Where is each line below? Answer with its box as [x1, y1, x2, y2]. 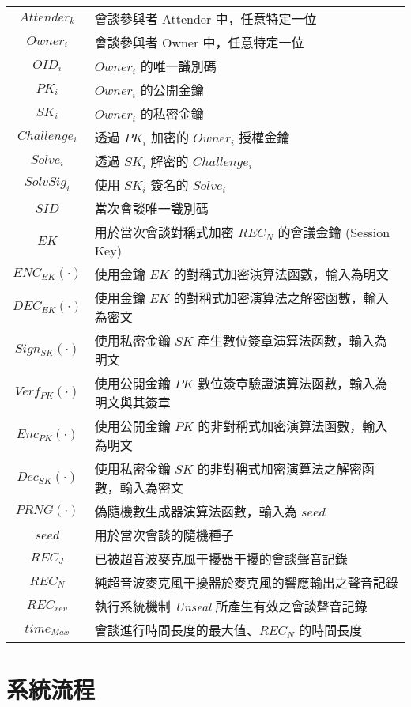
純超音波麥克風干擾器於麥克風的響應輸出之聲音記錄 [94, 573, 398, 592]
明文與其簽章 [94, 393, 171, 411]
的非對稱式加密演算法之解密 [197, 459, 362, 478]
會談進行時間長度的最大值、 [94, 621, 259, 639]
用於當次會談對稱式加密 [94, 223, 234, 241]
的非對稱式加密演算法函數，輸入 [198, 417, 388, 435]
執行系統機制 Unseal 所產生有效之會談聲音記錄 [94, 597, 368, 615]
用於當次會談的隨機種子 [94, 526, 234, 544]
